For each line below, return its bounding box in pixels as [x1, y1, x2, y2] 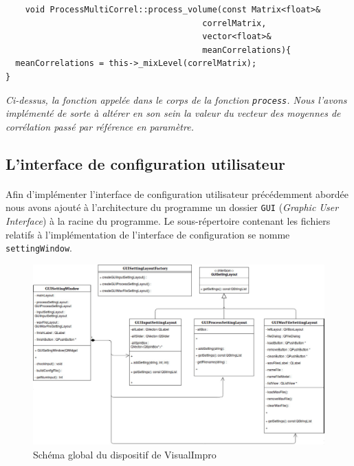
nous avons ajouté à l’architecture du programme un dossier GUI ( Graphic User [5, 200, 339, 214]
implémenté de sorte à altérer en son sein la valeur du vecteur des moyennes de [5, 106, 341, 120]
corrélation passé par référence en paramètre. [5, 119, 194, 133]
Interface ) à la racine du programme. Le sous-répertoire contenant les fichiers [5, 214, 331, 228]
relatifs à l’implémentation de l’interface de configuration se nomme [5, 227, 290, 241]
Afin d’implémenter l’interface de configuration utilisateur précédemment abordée [5, 186, 349, 201]
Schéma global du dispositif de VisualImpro [33, 447, 217, 461]
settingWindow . [5, 241, 72, 255]
